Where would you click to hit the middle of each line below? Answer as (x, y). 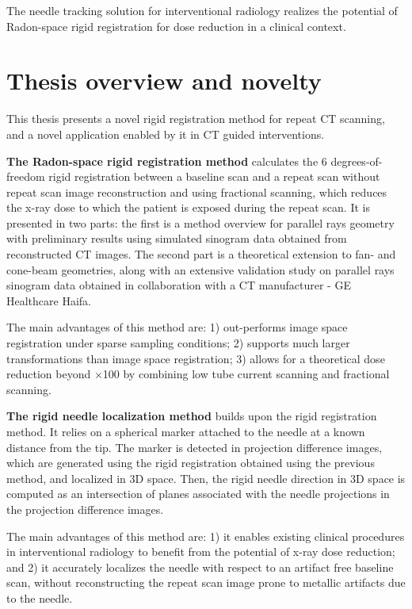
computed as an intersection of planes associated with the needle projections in (198, 494)
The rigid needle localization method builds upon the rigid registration (192, 416)
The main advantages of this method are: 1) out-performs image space (177, 327)
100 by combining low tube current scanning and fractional (246, 374)
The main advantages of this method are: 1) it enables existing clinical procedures (206, 536)
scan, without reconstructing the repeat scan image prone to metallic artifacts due (206, 582)
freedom (26, 176)
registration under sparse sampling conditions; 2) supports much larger (178, 343)
